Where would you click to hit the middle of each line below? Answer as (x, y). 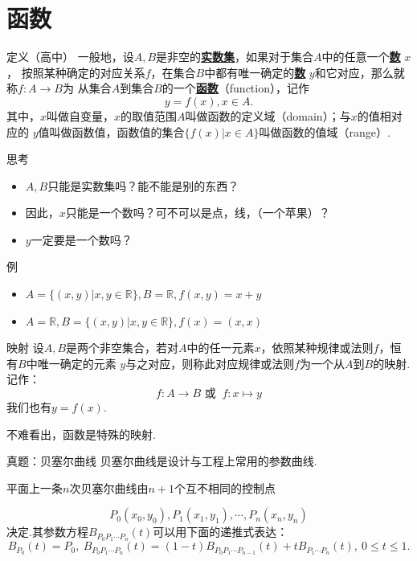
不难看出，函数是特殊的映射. (81, 434)
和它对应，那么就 (360, 72)
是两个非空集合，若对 (123, 348)
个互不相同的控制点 (225, 487)
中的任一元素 (221, 348)
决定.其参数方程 (47, 532)
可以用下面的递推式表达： (221, 532)
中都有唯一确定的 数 (255, 72)
